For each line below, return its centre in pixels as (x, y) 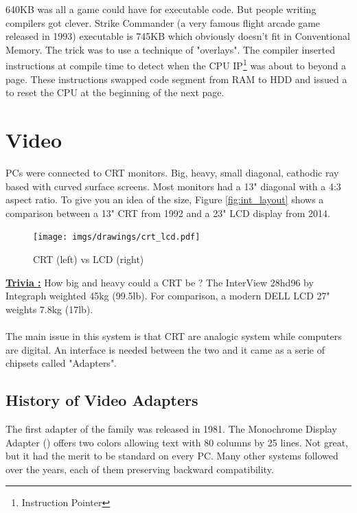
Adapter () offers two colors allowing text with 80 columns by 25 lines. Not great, (177, 442)
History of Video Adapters (102, 400)
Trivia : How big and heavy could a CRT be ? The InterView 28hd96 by (160, 282)
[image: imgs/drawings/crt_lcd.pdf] (117, 237)
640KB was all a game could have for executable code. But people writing (161, 9)
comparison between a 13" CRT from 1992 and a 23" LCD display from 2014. (168, 213)
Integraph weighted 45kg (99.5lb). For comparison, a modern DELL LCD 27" (168, 296)
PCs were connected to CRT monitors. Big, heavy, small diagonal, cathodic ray (172, 172)
